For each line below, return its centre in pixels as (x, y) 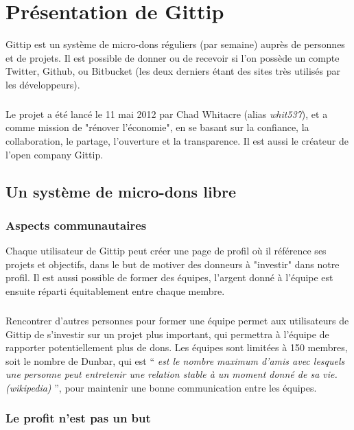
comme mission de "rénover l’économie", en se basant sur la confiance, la (157, 127)
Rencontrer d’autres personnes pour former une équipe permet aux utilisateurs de (177, 320)
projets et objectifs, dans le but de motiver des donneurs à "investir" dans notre (173, 264)
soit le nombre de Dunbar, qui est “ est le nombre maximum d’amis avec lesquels (175, 360)
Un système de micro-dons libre (121, 191)
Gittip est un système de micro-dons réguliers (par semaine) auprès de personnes (175, 44)
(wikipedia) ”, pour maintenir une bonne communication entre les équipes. (161, 387)
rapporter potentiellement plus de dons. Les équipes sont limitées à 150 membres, (177, 347)
